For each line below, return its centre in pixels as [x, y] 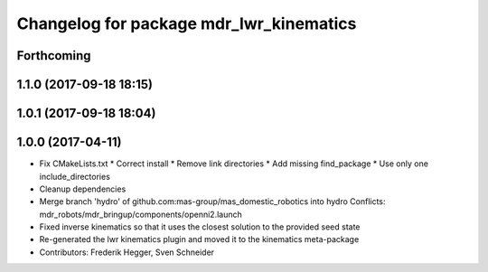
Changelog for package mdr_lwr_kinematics [187, 23]
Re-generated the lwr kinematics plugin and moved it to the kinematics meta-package [199, 239]
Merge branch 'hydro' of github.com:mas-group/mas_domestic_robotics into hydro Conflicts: [212, 202]
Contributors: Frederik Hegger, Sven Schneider [127, 252]
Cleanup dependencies [83, 189]
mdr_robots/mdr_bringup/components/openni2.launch [141, 214]
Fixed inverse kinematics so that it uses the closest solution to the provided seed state [200, 227]
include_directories [75, 176]
